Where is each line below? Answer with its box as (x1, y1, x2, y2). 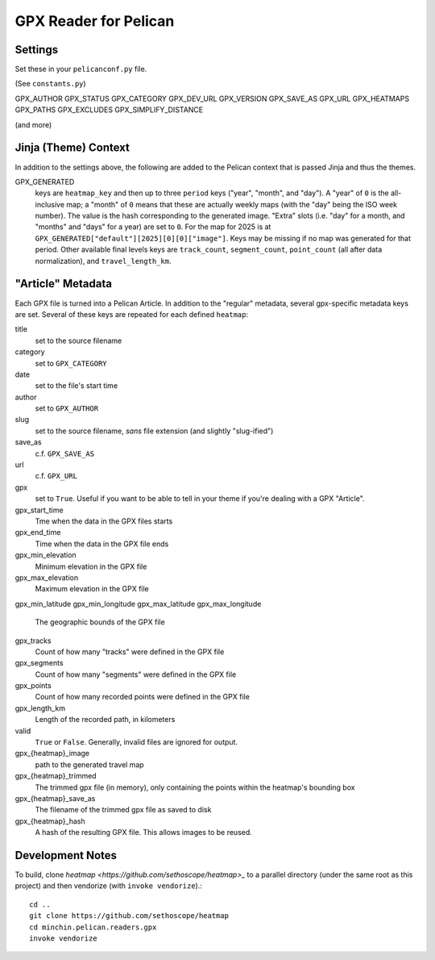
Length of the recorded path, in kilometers (35, 715, 176, 724)
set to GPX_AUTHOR (35, 403, 99, 413)
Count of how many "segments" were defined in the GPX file (35, 670, 237, 679)
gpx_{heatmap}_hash (14, 816, 86, 826)
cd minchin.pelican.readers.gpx (29, 922, 157, 932)
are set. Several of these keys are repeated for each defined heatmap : (14, 309, 249, 319)
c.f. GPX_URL (35, 471, 78, 481)
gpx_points (14, 681, 52, 691)
